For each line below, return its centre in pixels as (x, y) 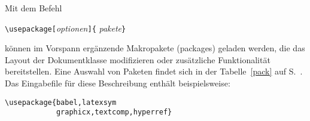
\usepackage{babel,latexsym (61, 102)
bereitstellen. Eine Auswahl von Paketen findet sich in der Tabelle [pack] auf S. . (154, 71)
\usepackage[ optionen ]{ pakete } (66, 28)
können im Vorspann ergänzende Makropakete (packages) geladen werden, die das (155, 48)
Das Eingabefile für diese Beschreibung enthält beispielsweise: (118, 83)
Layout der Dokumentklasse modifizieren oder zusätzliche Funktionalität (138, 59)
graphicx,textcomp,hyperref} (114, 112)
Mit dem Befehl (34, 8)
